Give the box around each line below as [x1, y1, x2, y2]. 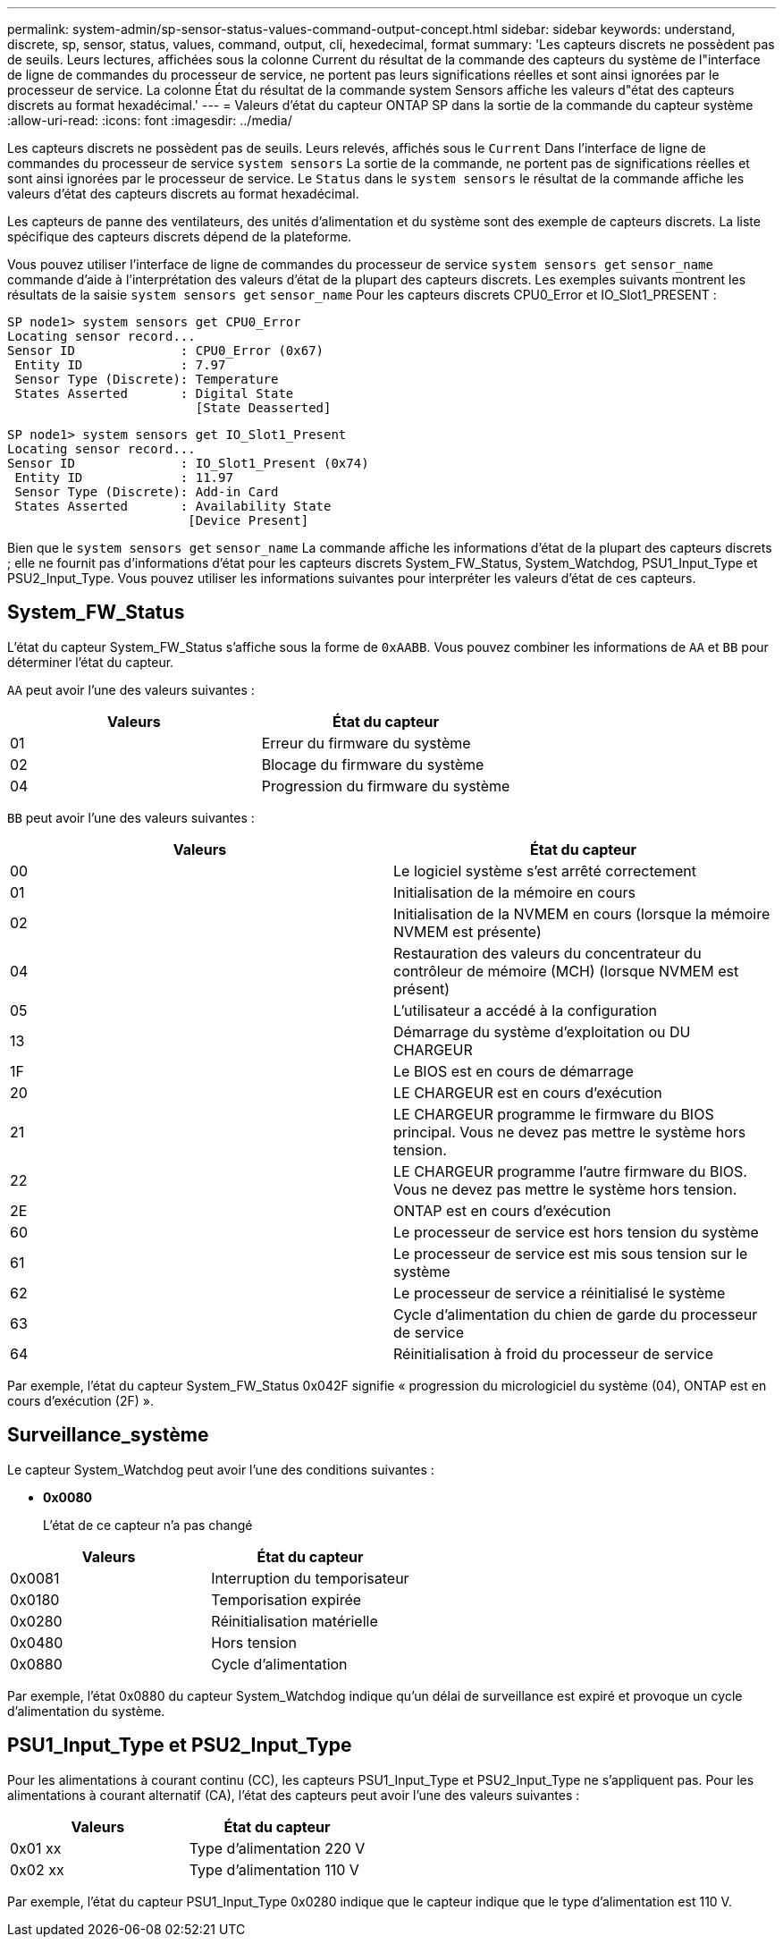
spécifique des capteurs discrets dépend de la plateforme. [7, 229, 352, 244]
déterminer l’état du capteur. [7, 654, 174, 670]
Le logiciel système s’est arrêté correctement [393, 861, 696, 880]
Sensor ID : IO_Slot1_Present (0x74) [7, 456, 369, 470]
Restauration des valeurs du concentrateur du [393, 943, 702, 962]
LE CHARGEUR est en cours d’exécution [393, 1083, 662, 1102]
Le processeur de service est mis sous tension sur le [393, 1244, 748, 1263]
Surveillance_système [7, 1424, 209, 1447]
